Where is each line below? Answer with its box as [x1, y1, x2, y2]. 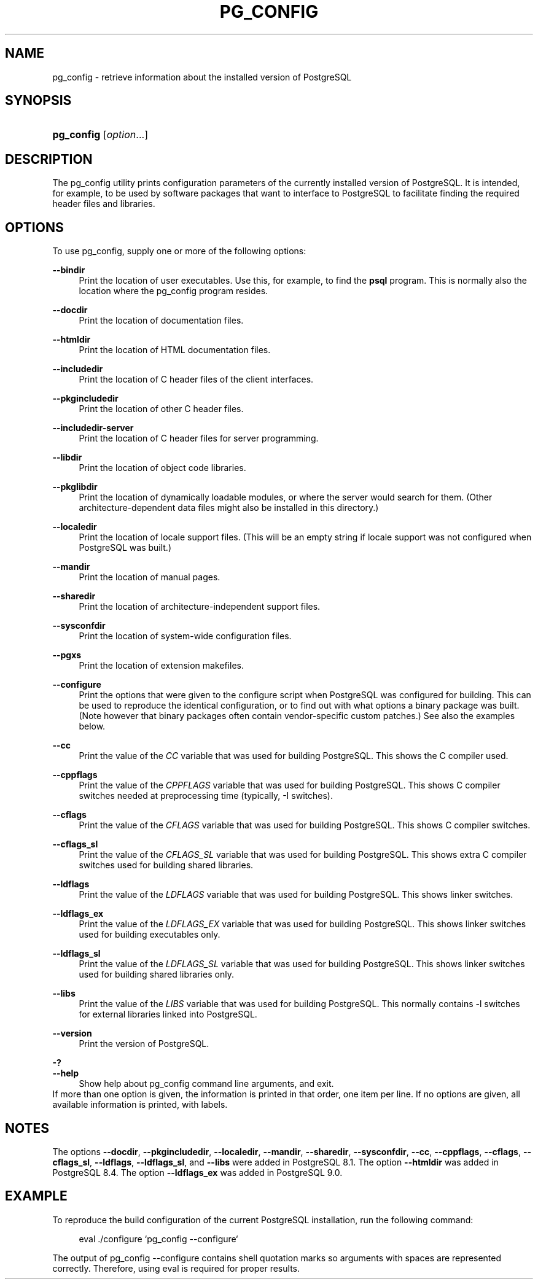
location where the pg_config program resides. [79, 286, 268, 297]
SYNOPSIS [5, 93, 72, 109]
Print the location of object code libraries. [79, 462, 246, 473]
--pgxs [52, 650, 82, 661]
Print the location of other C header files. [79, 403, 244, 414]
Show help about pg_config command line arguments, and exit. [79, 1078, 334, 1089]
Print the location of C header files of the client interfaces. [79, 374, 314, 385]
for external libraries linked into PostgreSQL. [79, 1009, 257, 1020]
